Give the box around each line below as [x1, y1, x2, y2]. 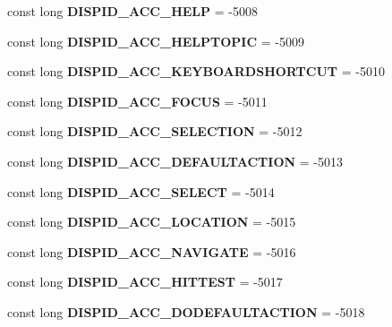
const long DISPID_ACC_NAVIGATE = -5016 [7, 242, 296, 261]
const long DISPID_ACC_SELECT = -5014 [7, 182, 275, 201]
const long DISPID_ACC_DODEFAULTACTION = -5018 [7, 302, 365, 321]
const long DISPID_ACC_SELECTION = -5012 [7, 122, 303, 141]
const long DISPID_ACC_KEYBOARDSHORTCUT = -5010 [7, 62, 385, 81]
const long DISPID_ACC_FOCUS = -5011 [7, 91, 268, 110]
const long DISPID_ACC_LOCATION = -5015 [7, 212, 296, 231]
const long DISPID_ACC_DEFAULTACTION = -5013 [7, 151, 343, 170]
